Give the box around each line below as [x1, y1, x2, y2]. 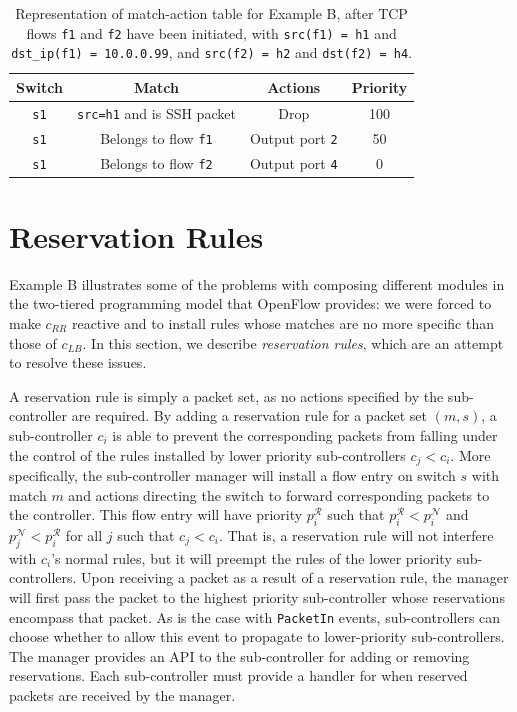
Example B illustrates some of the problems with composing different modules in [9, 273, 505, 294]
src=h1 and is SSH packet [76, 102, 236, 123]
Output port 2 [249, 127, 338, 148]
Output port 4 [249, 152, 338, 173]
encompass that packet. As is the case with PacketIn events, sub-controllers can [9, 606, 501, 627]
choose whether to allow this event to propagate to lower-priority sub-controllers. [9, 626, 505, 647]
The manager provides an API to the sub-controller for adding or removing [9, 645, 470, 666]
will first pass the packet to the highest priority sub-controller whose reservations [9, 587, 505, 608]
